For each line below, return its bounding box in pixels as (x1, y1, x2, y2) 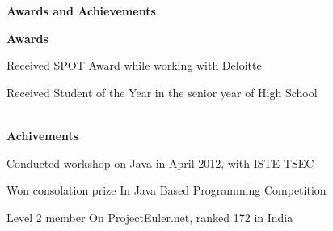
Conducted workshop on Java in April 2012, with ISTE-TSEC (6, 154, 314, 171)
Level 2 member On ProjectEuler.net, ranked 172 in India (6, 208, 293, 225)
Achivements (6, 126, 79, 143)
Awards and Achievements (6, 2, 156, 19)
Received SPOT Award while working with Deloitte (6, 57, 262, 74)
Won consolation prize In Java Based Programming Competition (6, 182, 327, 199)
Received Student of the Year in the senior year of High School (6, 83, 318, 101)
